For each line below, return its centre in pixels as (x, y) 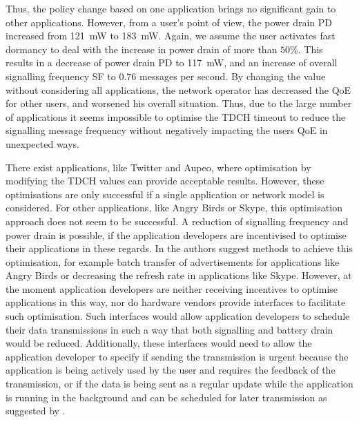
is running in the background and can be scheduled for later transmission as (166, 397)
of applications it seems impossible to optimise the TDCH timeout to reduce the (176, 116)
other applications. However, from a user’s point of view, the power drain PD (169, 22)
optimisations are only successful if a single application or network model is (165, 194)
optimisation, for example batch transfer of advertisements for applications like (173, 261)
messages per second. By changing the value (233, 76)
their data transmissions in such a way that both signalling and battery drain (169, 329)
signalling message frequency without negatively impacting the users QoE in (167, 130)
